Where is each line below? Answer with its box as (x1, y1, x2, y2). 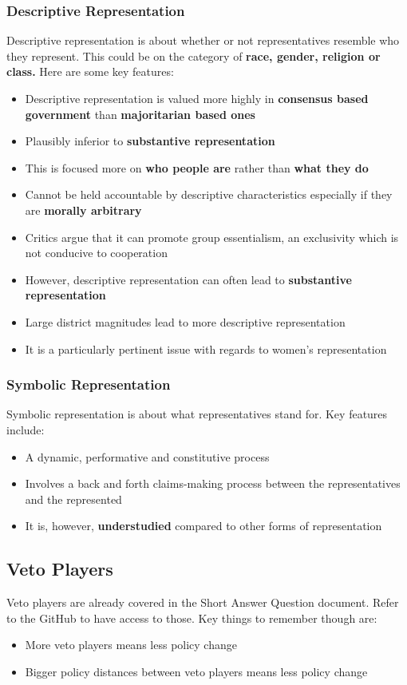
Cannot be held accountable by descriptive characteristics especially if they (25, 186, 393, 203)
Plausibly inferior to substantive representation (25, 133, 275, 149)
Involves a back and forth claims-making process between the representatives (25, 475, 401, 492)
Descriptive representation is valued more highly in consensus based (25, 90, 369, 106)
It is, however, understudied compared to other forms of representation (25, 517, 382, 534)
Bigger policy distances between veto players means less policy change (25, 663, 368, 679)
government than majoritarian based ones (25, 105, 255, 122)
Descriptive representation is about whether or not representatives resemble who (6, 32, 400, 49)
